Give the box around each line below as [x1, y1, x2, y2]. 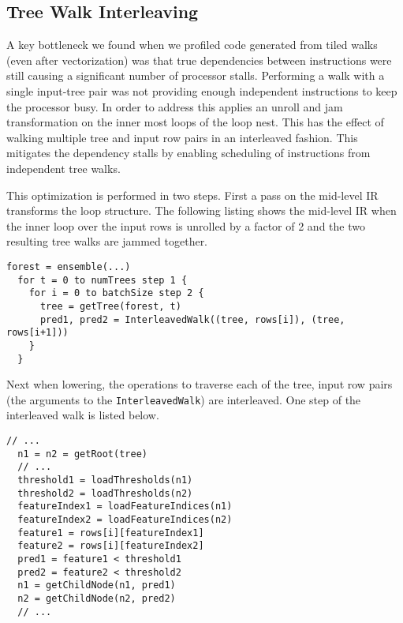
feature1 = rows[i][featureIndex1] [17, 527, 204, 539]
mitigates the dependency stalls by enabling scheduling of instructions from [6, 144, 371, 161]
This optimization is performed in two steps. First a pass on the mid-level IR [6, 186, 379, 203]
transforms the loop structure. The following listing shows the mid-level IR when [6, 202, 397, 219]
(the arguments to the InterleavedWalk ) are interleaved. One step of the [6, 391, 361, 407]
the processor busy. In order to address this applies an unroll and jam [6, 98, 343, 114]
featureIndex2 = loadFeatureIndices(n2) [17, 513, 233, 525]
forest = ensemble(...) [6, 261, 131, 272]
